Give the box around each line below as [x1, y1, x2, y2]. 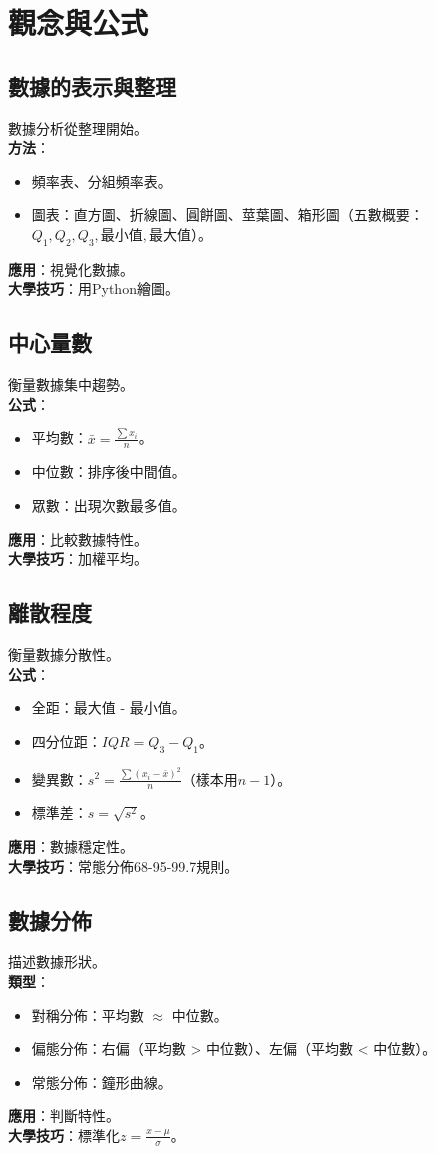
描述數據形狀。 [8, 951, 106, 972]
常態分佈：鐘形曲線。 [31, 1071, 172, 1092]
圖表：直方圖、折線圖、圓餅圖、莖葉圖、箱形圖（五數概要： [31, 204, 424, 225]
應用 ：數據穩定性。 [8, 835, 134, 856]
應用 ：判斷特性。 [8, 1105, 120, 1126]
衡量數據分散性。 [8, 644, 120, 665]
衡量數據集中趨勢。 [8, 374, 134, 395]
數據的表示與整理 [8, 70, 176, 101]
